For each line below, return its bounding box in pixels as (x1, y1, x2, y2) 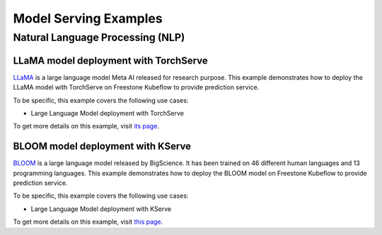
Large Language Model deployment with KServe (30, 205, 172, 213)
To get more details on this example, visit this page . (13, 217, 163, 226)
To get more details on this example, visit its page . (13, 122, 159, 131)
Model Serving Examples (13, 11, 163, 26)
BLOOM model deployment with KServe (13, 140, 191, 152)
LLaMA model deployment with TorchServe (13, 54, 208, 66)
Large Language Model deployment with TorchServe (30, 109, 184, 117)
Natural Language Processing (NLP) (13, 31, 185, 44)
